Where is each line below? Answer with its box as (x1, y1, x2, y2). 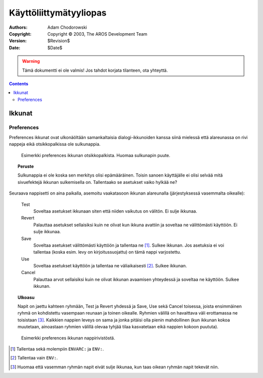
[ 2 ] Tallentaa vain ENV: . (10, 355, 58, 361)
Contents (9, 80, 29, 86)
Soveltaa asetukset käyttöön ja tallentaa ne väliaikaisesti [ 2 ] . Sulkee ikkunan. (33, 263, 187, 269)
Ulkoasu (18, 294, 35, 300)
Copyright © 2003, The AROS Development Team (47, 31, 148, 37)
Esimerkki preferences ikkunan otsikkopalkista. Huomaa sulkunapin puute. (21, 152, 170, 158)
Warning (22, 59, 40, 64)
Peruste (18, 163, 34, 169)
